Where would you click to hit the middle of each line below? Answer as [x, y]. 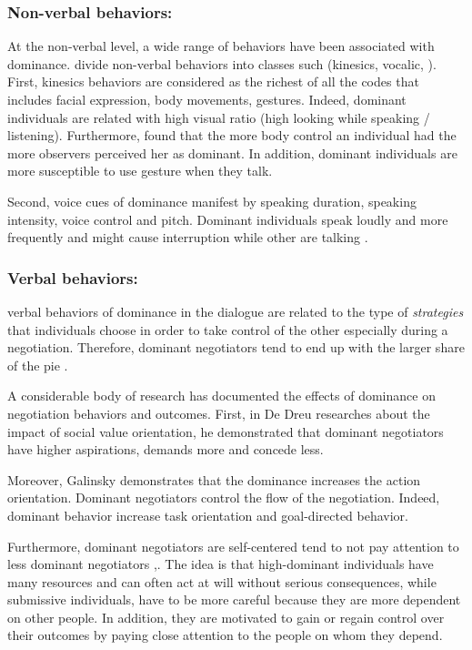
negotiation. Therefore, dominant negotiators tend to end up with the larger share [236, 347]
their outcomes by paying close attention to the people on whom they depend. [225, 635]
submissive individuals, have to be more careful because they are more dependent [234, 599]
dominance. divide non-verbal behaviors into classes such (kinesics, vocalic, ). [222, 63]
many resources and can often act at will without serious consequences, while [222, 581]
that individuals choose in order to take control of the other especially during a [228, 329]
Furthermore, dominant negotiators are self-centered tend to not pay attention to [233, 546]
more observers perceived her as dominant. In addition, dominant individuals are [232, 152]
